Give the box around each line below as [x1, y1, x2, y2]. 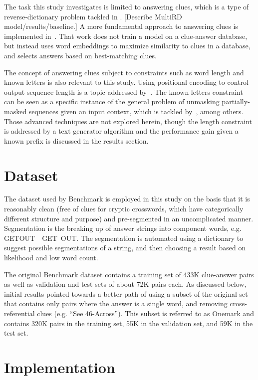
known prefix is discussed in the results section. [4, 135, 149, 146]
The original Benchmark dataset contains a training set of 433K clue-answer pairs [4, 269, 254, 279]
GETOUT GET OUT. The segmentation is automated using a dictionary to [4, 232, 244, 243]
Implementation [4, 357, 115, 377]
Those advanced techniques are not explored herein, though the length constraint [4, 116, 253, 126]
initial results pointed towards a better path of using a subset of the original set [4, 288, 248, 299]
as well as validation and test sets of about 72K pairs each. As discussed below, [4, 279, 247, 289]
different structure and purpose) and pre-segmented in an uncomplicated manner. [4, 213, 254, 223]
